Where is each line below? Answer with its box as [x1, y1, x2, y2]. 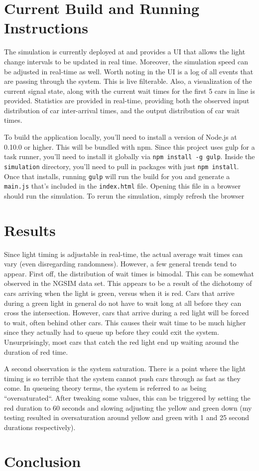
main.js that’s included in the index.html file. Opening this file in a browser [4, 181, 241, 191]
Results [4, 220, 56, 240]
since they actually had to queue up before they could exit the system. [4, 327, 219, 337]
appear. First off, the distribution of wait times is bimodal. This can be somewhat [4, 268, 255, 278]
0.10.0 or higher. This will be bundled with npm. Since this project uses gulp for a [4, 141, 255, 152]
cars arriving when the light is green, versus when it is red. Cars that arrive [4, 287, 235, 298]
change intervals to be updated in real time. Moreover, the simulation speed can [4, 56, 248, 66]
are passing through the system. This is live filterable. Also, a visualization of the [4, 76, 252, 86]
